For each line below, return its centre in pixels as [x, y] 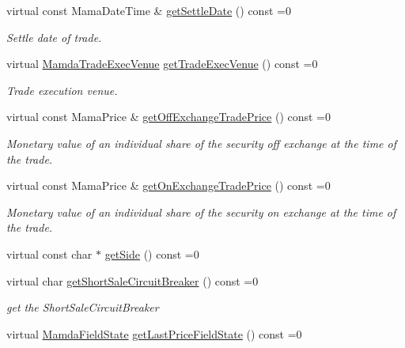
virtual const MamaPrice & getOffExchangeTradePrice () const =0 [169, 117]
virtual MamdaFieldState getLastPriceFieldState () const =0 [154, 333]
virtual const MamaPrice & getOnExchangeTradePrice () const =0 [168, 185]
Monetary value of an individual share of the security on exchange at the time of [201, 212]
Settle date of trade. [54, 37]
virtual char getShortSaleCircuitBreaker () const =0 [132, 280]
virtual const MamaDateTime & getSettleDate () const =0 [149, 10]
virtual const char [49, 253]
